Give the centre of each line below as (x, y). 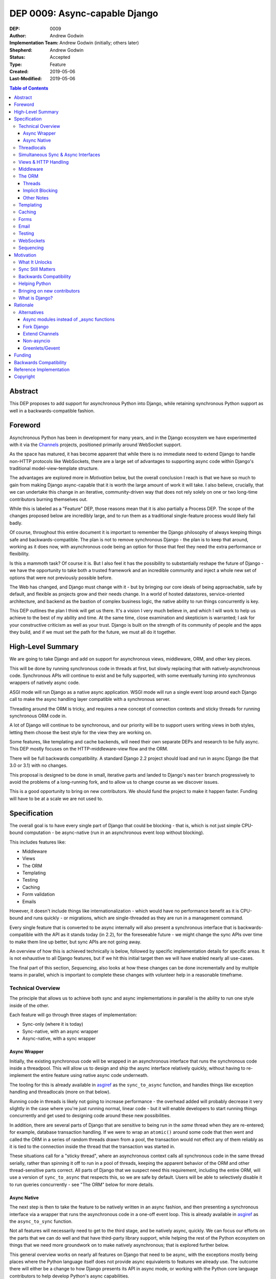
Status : (17, 57)
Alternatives (31, 312)
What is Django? (36, 298)
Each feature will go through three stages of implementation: (73, 1015)
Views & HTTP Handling (44, 162)
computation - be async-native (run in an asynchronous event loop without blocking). (114, 833)
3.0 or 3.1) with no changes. (39, 765)
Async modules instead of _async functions (69, 319)
